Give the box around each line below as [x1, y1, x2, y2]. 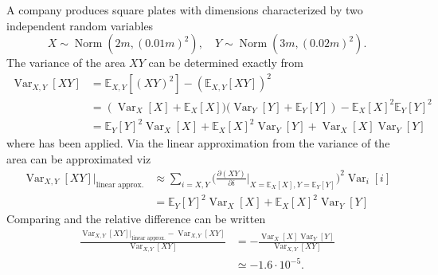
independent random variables [6, 17, 154, 33]
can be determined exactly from [148, 54, 303, 71]
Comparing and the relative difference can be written [6, 210, 266, 227]
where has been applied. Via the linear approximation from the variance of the [6, 135, 390, 151]
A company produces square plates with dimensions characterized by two [6, 2, 363, 18]
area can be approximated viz [6, 150, 151, 167]
